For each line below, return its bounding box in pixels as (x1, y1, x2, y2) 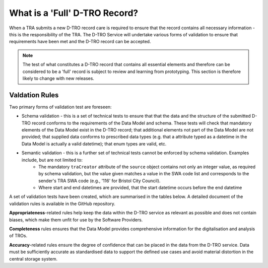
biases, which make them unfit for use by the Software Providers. (9, 216, 143, 223)
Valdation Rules (9, 91, 59, 99)
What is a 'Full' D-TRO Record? (9, 7, 138, 18)
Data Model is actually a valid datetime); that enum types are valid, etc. (21, 140, 167, 146)
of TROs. (9, 233, 27, 239)
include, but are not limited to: (21, 157, 83, 163)
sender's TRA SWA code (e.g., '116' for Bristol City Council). (38, 178, 161, 184)
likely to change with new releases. (22, 75, 94, 81)
